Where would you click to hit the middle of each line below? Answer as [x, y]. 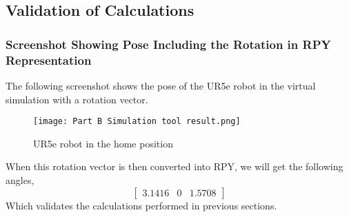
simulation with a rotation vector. [77, 99]
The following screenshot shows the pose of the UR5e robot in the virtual [161, 85]
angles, [20, 179]
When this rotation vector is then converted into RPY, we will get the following [174, 166]
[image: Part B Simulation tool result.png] [137, 122]
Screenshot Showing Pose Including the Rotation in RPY [168, 44]
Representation [49, 60]
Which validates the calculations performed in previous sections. [141, 205]
